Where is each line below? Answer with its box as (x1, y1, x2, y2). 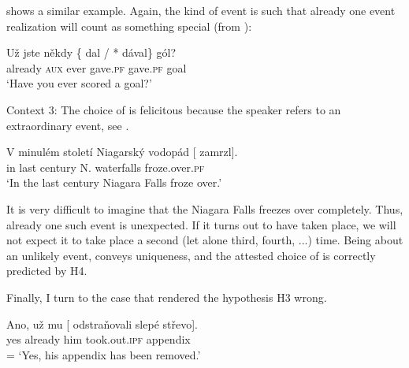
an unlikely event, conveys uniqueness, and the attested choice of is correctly (6, 247, 376, 263)
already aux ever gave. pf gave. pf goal (6, 59, 187, 76)
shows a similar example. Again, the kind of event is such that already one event (6, 2, 396, 18)
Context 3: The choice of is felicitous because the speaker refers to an (6, 101, 341, 117)
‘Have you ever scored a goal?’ (6, 75, 152, 91)
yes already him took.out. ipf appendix (6, 331, 191, 348)
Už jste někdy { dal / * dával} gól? (6, 44, 177, 61)
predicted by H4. (6, 262, 87, 279)
